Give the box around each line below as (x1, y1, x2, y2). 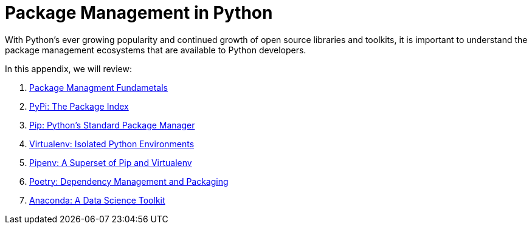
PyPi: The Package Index (29, 101, 129, 111)
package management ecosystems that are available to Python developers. (5, 44, 306, 55)
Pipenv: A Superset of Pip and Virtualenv (29, 157, 192, 168)
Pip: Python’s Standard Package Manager (29, 119, 195, 130)
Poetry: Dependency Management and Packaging (29, 176, 229, 187)
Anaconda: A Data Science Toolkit (29, 194, 165, 205)
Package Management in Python (5, 2, 273, 23)
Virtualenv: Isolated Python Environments (29, 138, 195, 149)
